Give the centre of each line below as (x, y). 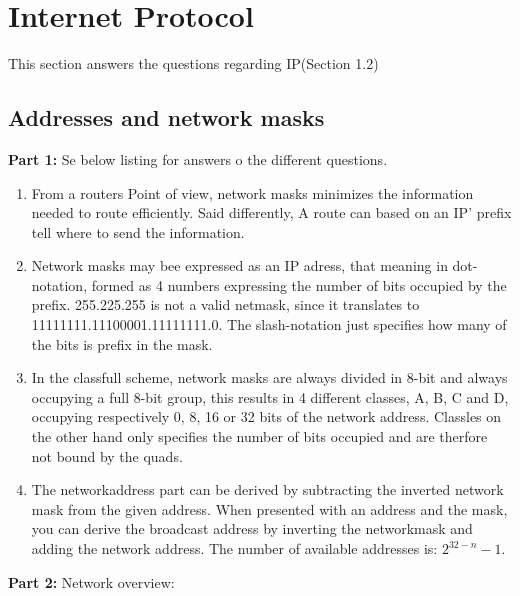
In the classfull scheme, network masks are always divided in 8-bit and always (269, 377)
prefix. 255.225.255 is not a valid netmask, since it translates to (225, 304)
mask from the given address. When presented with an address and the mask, (269, 508)
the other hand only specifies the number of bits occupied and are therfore (259, 436)
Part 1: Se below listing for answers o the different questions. (198, 158)
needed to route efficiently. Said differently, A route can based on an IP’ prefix (271, 212)
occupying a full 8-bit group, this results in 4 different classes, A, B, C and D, (270, 396)
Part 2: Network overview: (91, 581)
